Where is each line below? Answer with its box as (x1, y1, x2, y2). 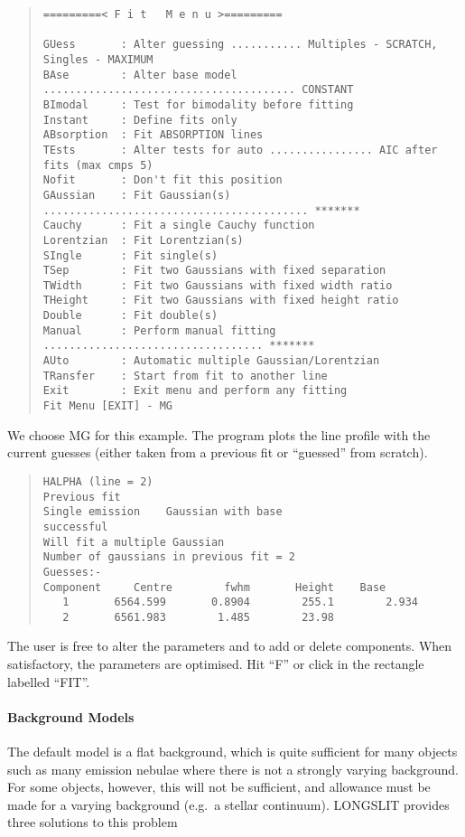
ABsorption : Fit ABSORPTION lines (42, 128, 264, 142)
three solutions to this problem (7, 813, 178, 832)
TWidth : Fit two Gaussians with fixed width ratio (42, 278, 393, 292)
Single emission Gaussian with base (42, 505, 283, 519)
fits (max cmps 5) (42, 158, 153, 172)
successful (42, 520, 108, 533)
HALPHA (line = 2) (42, 475, 153, 488)
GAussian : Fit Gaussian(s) (42, 188, 231, 202)
